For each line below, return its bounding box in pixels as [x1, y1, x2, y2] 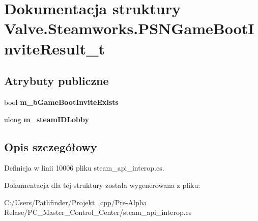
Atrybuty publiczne [4, 73, 109, 89]
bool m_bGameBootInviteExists [4, 96, 119, 107]
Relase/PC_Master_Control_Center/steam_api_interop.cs [4, 207, 192, 217]
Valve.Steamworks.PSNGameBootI [4, 18, 254, 39]
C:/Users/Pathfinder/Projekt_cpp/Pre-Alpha [4, 197, 147, 207]
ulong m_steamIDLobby [4, 114, 90, 124]
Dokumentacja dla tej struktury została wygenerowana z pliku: [4, 179, 200, 190]
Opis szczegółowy [4, 139, 97, 154]
